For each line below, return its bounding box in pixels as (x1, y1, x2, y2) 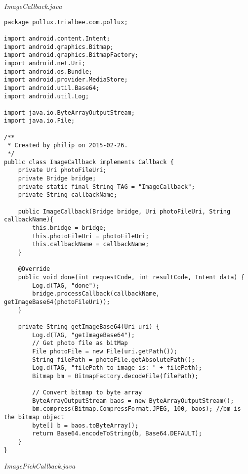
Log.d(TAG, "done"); (32, 282, 100, 289)
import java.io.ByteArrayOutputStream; (4, 109, 135, 116)
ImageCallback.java (4, 1, 62, 11)
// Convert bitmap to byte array (32, 389, 142, 396)
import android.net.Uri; (4, 59, 85, 67)
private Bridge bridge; (18, 175, 96, 182)
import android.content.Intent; (4, 35, 110, 42)
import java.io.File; (4, 117, 75, 125)
